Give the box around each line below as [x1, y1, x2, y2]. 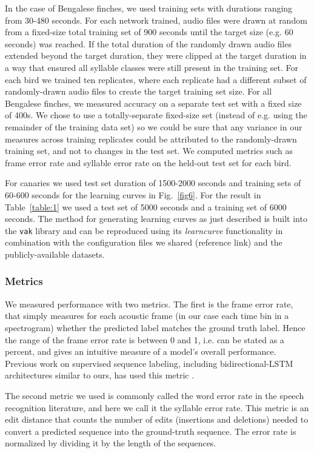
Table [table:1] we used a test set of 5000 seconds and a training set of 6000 [5, 200, 287, 213]
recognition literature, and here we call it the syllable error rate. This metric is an [5, 401, 309, 414]
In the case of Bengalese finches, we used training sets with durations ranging [5, 2, 293, 14]
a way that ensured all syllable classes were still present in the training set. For [5, 61, 298, 73]
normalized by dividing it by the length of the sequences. [5, 437, 216, 449]
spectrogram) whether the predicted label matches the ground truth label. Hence [5, 321, 306, 334]
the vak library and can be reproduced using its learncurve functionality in [5, 224, 283, 237]
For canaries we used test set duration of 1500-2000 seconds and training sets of [5, 176, 301, 189]
